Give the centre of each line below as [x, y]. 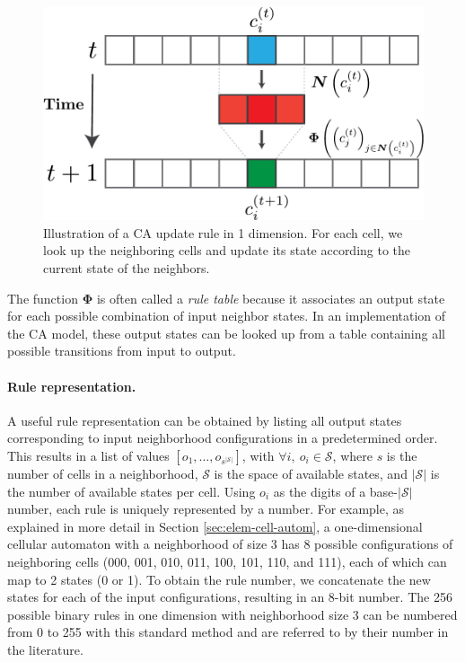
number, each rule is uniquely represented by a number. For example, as [206, 509]
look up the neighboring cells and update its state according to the [227, 250]
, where [352, 455]
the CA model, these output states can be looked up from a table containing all [226, 333]
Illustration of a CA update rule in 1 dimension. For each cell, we [223, 232]
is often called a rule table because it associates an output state [271, 298]
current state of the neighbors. [127, 268]
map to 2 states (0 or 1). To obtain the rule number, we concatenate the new [219, 579]
